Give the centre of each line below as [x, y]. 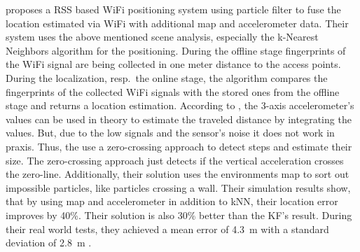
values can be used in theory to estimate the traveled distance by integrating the [179, 119]
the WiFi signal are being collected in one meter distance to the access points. [173, 64]
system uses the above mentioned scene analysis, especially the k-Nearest [162, 37]
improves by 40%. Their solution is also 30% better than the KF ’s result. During [179, 215]
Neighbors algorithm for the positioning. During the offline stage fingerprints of [176, 50]
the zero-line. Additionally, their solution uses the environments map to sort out [178, 174]
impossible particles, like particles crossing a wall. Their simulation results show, [178, 187]
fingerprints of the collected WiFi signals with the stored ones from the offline [173, 91]
